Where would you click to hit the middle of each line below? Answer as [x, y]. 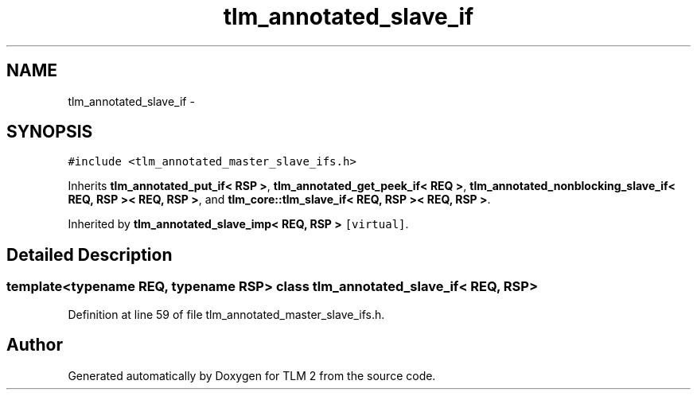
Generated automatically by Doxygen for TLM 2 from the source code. [252, 375]
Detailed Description [90, 254]
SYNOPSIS [50, 132]
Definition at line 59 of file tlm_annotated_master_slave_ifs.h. [226, 314]
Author [35, 345]
